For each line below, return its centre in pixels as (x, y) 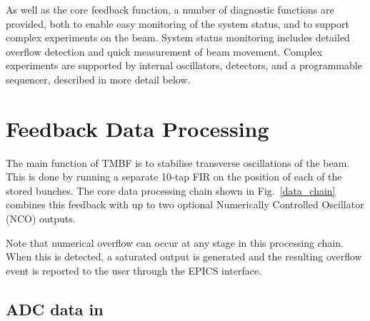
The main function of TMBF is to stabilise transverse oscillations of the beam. (178, 162)
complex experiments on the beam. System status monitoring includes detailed (178, 37)
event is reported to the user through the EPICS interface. (134, 270)
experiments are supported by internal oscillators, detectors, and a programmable (184, 65)
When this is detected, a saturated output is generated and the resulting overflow (184, 256)
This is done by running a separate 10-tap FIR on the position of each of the (174, 177)
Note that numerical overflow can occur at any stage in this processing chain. (175, 242)
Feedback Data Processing (137, 128)
